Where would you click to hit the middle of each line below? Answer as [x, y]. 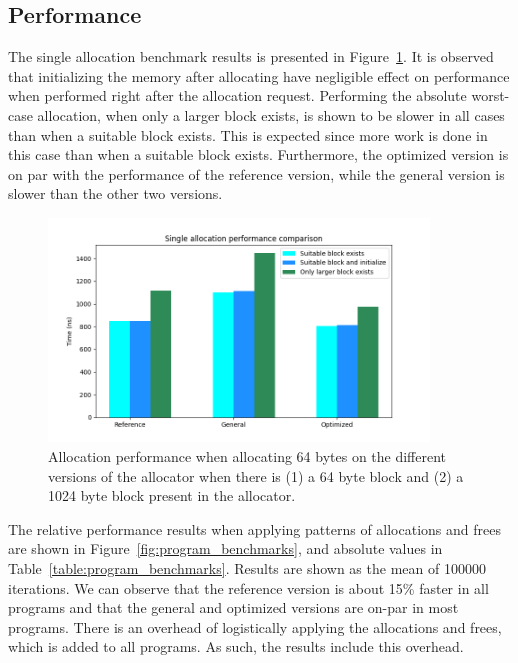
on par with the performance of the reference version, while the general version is [256, 173]
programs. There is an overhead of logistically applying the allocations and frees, [255, 626]
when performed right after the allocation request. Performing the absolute [237, 95]
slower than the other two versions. [115, 193]
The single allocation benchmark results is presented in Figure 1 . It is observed [251, 56]
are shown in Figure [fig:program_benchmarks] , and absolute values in [225, 548]
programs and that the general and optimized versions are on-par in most [233, 607]
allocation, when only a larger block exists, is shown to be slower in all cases [271, 114]
